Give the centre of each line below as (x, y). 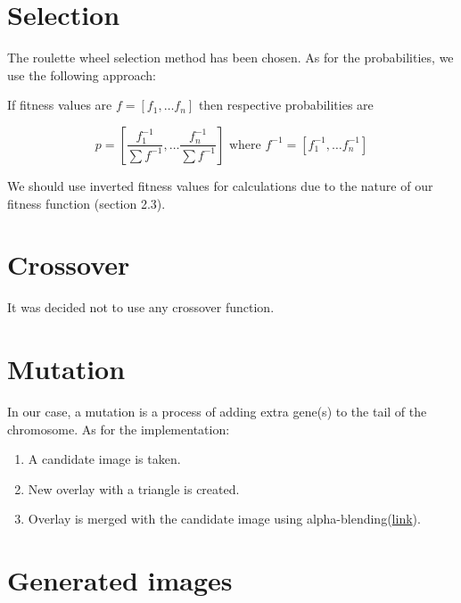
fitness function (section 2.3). (86, 203)
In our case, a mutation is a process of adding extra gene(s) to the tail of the (217, 411)
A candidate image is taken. (104, 459)
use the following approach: (82, 74)
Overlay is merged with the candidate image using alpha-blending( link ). (224, 519)
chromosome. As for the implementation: (119, 429)
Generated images (120, 580)
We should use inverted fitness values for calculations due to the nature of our (220, 185)
